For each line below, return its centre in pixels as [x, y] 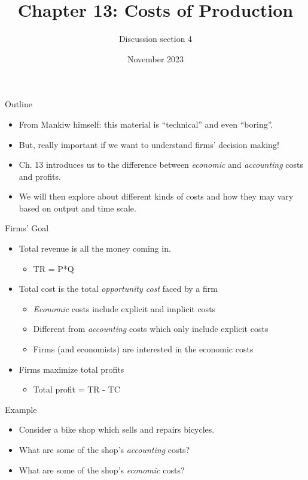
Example [21, 409]
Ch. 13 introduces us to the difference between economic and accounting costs [161, 164]
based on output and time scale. [77, 208]
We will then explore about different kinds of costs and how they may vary [156, 196]
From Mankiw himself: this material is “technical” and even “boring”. [146, 124]
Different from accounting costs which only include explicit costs [151, 329]
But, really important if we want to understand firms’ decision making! [149, 144]
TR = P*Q [54, 268]
